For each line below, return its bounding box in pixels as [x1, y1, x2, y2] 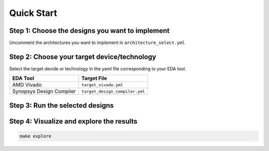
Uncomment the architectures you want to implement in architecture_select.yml [9, 40, 185, 46]
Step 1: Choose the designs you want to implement [9, 26, 170, 35]
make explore [19, 133, 52, 139]
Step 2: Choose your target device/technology [9, 52, 156, 61]
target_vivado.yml [81, 82, 123, 87]
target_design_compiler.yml [81, 89, 145, 94]
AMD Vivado [12, 81, 42, 88]
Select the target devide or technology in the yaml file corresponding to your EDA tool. [9, 65, 186, 72]
